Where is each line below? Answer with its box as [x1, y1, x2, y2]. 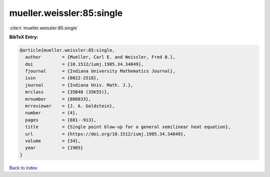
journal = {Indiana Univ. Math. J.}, [25, 82, 133, 88]
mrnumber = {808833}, [25, 96, 91, 102]
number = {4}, [25, 110, 78, 116]
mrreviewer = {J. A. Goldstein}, [25, 103, 115, 109]
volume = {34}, [25, 138, 81, 144]
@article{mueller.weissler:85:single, [19, 47, 115, 53]
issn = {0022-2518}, [25, 75, 99, 81]
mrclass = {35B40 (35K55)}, [25, 89, 110, 95]
